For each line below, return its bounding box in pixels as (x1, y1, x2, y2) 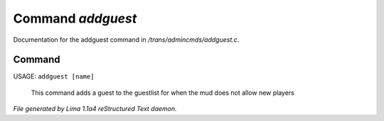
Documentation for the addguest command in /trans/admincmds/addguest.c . (13, 35, 240, 44)
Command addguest (13, 11, 137, 26)
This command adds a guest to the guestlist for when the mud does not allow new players (31, 88, 294, 97)
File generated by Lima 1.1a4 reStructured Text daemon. (13, 105, 177, 113)
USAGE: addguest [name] (13, 72, 95, 81)
